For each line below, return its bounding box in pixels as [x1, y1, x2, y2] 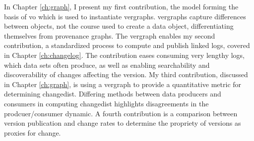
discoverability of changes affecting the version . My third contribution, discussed [4, 69, 248, 80]
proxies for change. [4, 127, 61, 138]
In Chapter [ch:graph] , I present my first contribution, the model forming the [4, 1, 239, 11]
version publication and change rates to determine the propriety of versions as [4, 118, 241, 128]
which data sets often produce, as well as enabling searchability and [4, 59, 210, 70]
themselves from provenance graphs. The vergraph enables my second [4, 30, 215, 41]
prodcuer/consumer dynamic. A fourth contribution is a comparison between [4, 108, 238, 118]
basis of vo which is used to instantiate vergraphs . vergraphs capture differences [4, 11, 246, 21]
